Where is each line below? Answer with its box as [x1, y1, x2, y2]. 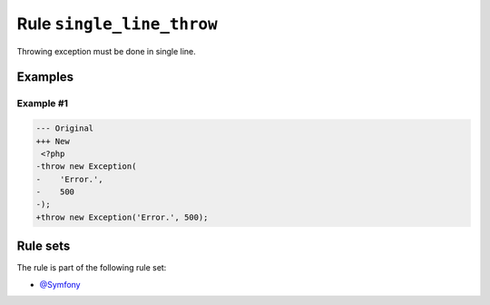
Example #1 [16, 97, 68, 110]
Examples [16, 69, 74, 85]
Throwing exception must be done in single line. [16, 45, 197, 56]
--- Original [35, 123, 94, 133]
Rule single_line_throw [16, 14, 218, 34]
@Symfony [39, 279, 81, 290]
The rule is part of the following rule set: [16, 262, 167, 273]
